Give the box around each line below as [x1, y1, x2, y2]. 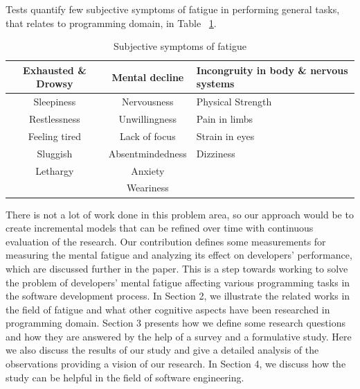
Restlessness [29, 112, 80, 126]
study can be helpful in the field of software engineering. [6, 370, 244, 384]
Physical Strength [196, 94, 272, 109]
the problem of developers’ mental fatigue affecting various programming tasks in [6, 275, 350, 289]
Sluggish [37, 146, 73, 160]
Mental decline [111, 69, 184, 84]
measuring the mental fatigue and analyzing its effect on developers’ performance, [6, 248, 352, 262]
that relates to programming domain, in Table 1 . [6, 15, 217, 30]
